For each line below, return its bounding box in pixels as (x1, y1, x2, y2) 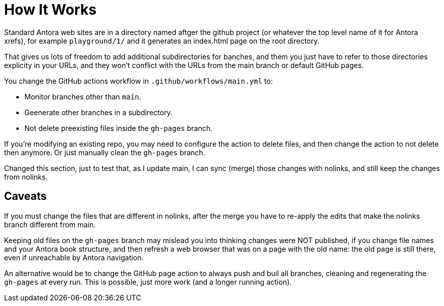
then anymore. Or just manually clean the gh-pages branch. (4, 148, 205, 157)
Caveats (4, 190, 47, 203)
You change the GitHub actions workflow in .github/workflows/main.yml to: (4, 76, 273, 85)
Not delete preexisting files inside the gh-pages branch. (24, 123, 213, 132)
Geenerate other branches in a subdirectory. (24, 108, 173, 117)
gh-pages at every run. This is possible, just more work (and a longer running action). (4, 277, 292, 286)
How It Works (4, 1, 97, 18)
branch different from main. (4, 220, 96, 229)
